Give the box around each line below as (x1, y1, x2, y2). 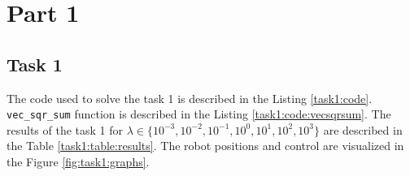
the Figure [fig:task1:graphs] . (7, 153, 150, 170)
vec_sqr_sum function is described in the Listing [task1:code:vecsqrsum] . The (7, 105, 391, 122)
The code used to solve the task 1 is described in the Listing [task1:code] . (7, 89, 373, 106)
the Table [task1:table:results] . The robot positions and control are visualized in (7, 137, 404, 154)
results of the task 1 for (7, 121, 124, 138)
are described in (323, 121, 403, 138)
